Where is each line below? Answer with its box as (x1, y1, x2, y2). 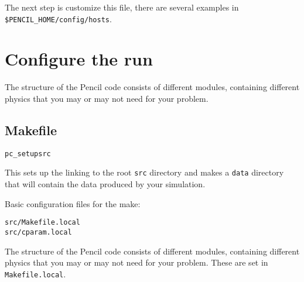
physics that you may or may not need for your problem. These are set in (5, 256, 268, 269)
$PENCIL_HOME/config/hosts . (5, 12, 112, 25)
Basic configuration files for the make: (5, 197, 141, 209)
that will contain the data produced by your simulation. (5, 178, 206, 190)
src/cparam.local (5, 228, 72, 236)
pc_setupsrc (5, 149, 51, 158)
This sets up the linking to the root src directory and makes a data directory (5, 166, 284, 178)
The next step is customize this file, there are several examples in (5, 1, 239, 13)
